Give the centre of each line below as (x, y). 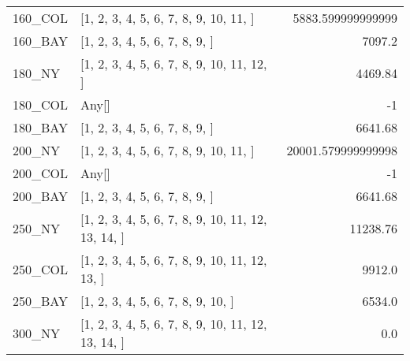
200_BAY (41, 196)
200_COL (41, 173)
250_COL (41, 269)
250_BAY (41, 301)
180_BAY (41, 127)
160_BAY (41, 41)
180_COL (41, 104)
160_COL (41, 18)
